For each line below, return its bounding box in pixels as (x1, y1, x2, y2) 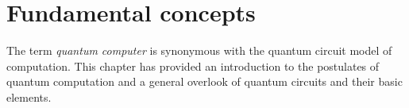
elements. (6, 88, 52, 105)
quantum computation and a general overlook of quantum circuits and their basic (6, 73, 403, 90)
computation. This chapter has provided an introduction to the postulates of (6, 57, 380, 74)
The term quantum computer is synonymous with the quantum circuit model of (6, 42, 392, 59)
